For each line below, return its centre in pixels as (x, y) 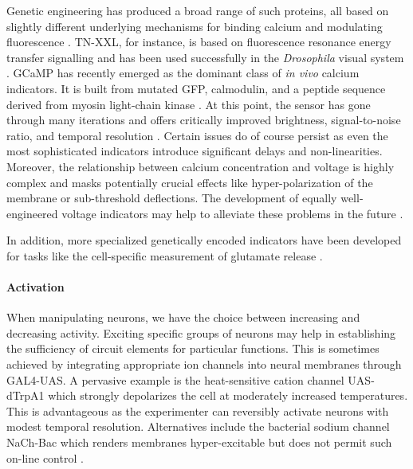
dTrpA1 (26, 395)
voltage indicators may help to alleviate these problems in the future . (232, 213)
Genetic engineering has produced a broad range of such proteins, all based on (198, 10)
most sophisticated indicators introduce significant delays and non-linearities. (195, 151)
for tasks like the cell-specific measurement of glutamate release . (165, 255)
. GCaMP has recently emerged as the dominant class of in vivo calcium (183, 73)
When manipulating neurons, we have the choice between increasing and (183, 317)
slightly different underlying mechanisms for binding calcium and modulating (195, 26)
